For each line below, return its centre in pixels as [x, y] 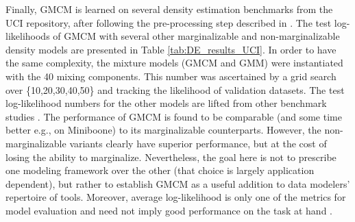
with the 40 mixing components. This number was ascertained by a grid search [171, 76]
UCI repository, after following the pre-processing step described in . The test [169, 22]
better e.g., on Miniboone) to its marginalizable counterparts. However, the [163, 130]
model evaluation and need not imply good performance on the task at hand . [169, 210]
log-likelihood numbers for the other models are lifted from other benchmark [166, 103]
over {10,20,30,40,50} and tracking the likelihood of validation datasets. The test [175, 89]
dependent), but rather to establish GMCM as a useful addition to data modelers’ [178, 183]
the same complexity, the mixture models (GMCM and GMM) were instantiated [174, 63]
